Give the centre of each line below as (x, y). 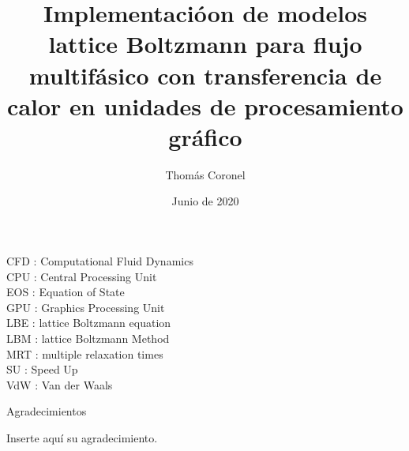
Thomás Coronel (205, 174)
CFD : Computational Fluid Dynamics (100, 261)
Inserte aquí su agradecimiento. (82, 438)
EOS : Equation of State (66, 292)
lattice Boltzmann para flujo (205, 44)
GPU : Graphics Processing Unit (86, 307)
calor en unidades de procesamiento (205, 105)
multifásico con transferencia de (205, 75)
